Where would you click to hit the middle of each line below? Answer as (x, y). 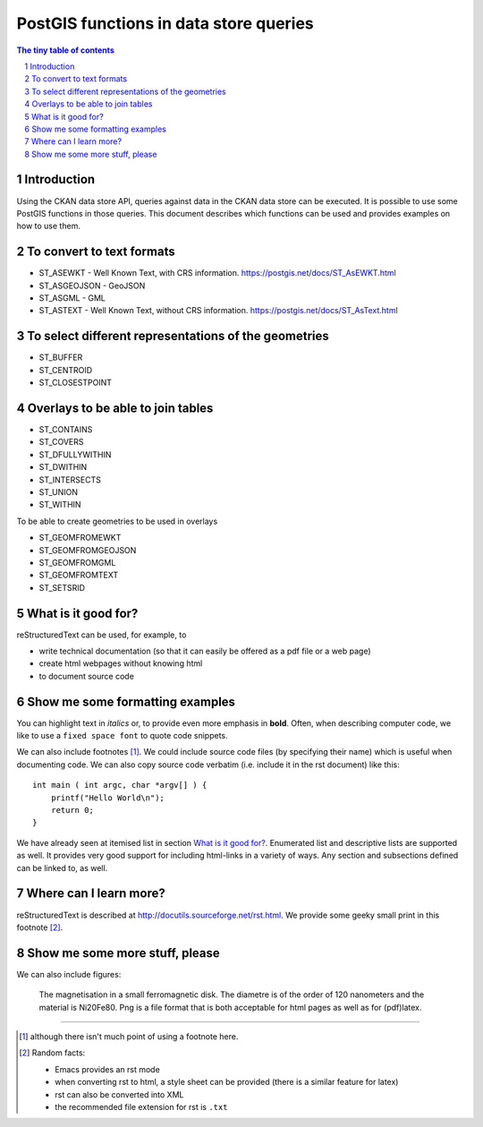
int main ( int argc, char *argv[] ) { (120, 785)
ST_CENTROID (66, 370)
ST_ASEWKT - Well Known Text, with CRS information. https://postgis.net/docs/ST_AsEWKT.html (218, 273)
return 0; (72, 811)
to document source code (86, 676)
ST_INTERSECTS (70, 480)
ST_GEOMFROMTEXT (79, 575)
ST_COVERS (61, 442)
